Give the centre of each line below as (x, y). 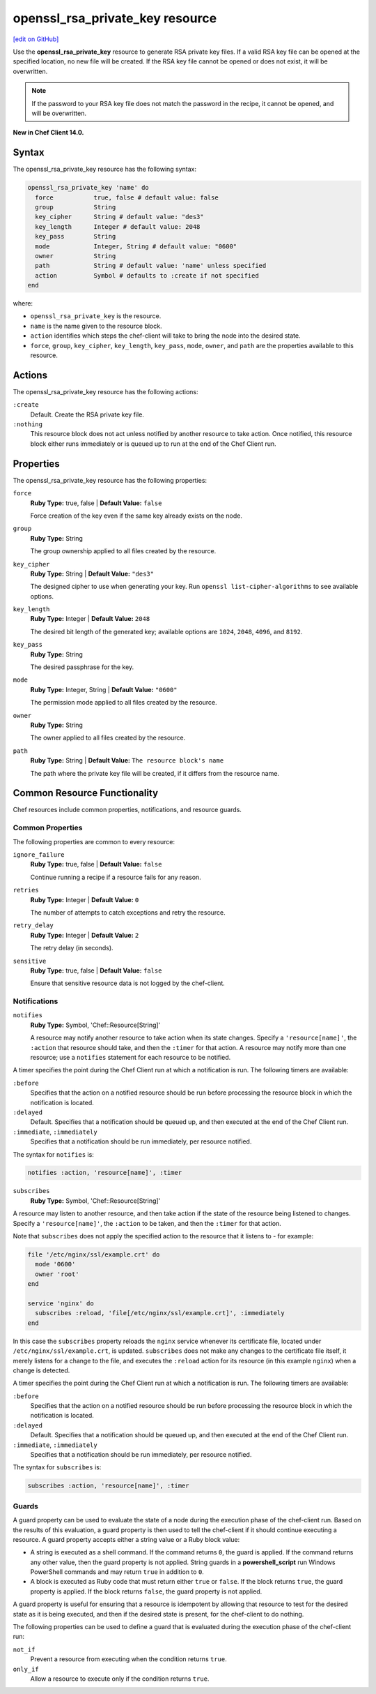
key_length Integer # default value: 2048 (118, 226)
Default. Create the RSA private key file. (87, 414)
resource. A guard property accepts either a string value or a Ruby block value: (126, 1539)
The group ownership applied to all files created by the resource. (123, 551)
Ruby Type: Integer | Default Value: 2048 (90, 619)
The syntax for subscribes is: (57, 1467)
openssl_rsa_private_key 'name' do (88, 188)
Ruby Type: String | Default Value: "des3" (92, 574)
